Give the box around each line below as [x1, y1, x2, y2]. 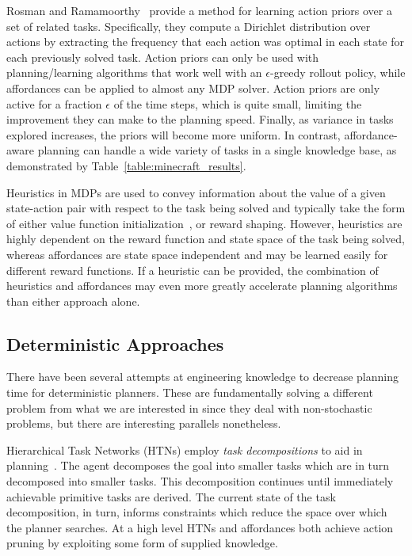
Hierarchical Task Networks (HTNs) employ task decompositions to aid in [6, 441, 363, 458]
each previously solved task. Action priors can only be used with [6, 48, 319, 65]
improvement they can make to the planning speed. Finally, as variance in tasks [6, 111, 394, 128]
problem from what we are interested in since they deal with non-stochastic [6, 399, 372, 416]
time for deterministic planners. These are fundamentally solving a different [6, 384, 373, 401]
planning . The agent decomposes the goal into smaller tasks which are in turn [6, 457, 390, 474]
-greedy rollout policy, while [269, 64, 406, 81]
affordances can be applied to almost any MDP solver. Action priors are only [6, 79, 380, 96]
